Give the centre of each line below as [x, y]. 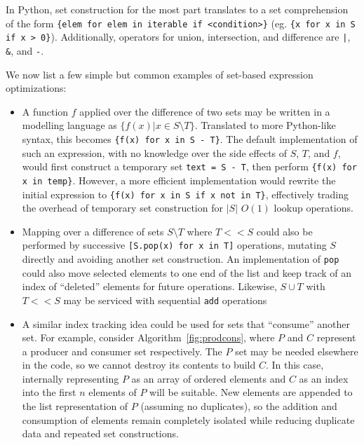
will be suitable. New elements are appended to [251, 392]
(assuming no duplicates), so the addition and [239, 406]
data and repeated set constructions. [100, 433]
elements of [113, 392]
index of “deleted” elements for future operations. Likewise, [149, 286]
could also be [284, 231]
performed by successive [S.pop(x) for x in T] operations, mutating [174, 245]
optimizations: [36, 88]
